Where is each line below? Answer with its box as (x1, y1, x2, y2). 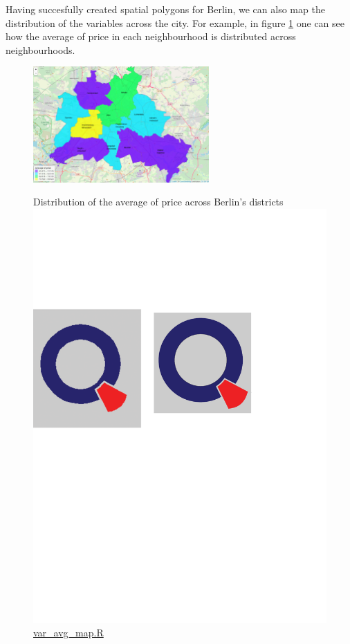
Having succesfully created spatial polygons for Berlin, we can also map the (6, 2, 325, 16)
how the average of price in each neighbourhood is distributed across (6, 29, 296, 44)
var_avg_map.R (33, 625, 104, 640)
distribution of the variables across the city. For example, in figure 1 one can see (6, 15, 344, 30)
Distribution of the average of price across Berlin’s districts (33, 194, 284, 209)
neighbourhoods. (6, 42, 75, 57)
